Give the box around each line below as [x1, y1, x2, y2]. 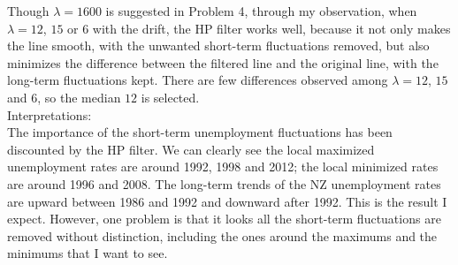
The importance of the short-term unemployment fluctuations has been [7, 123, 393, 141]
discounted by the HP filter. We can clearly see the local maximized [7, 140, 375, 158]
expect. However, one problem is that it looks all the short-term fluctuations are [7, 209, 441, 228]
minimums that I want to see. [7, 244, 168, 262]
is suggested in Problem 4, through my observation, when [105, 2, 417, 19]
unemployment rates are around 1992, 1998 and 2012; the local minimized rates [7, 157, 439, 176]
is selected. [141, 87, 200, 106]
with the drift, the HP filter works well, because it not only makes [92, 19, 451, 37]
